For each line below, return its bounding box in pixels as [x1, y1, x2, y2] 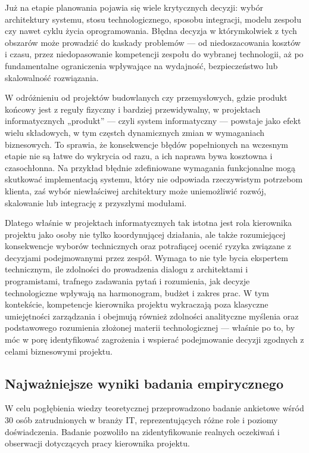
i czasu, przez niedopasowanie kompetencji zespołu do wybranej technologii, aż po [5, 48, 304, 60]
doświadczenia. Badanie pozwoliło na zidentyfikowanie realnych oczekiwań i [5, 425, 280, 438]
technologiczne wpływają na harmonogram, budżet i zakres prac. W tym [5, 286, 269, 299]
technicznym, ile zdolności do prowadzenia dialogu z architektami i [5, 263, 248, 275]
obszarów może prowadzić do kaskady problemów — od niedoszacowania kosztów [5, 36, 301, 48]
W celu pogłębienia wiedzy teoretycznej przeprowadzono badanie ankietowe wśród [5, 402, 304, 414]
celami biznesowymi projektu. [5, 345, 113, 357]
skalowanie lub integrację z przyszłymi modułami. [5, 196, 187, 209]
